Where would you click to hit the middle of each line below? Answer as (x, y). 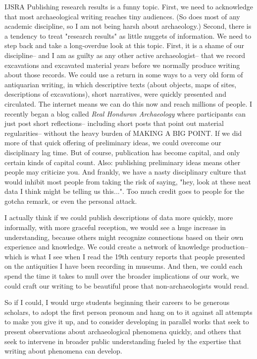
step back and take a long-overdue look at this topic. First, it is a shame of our (125, 45)
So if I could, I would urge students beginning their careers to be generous (117, 302)
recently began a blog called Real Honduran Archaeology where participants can (125, 113)
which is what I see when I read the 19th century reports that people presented (125, 256)
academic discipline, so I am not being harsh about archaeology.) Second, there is (128, 26)
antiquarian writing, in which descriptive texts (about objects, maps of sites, (121, 84)
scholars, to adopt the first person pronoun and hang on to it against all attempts (128, 312)
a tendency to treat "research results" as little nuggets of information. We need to (128, 35)
